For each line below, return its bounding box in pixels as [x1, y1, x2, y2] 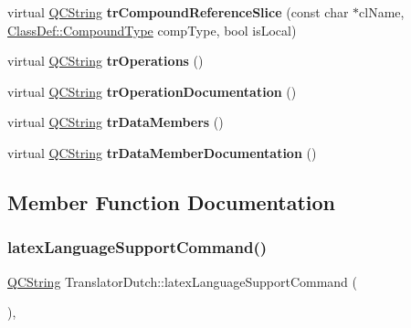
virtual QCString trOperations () [7, 51, 204, 70]
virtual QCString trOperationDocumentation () [7, 81, 297, 101]
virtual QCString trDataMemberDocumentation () [7, 143, 317, 162]
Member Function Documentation [7, 187, 336, 216]
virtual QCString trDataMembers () [7, 112, 224, 132]
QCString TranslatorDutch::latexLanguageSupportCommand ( [7, 271, 357, 291]
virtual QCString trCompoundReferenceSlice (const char [7, 3, 349, 21]
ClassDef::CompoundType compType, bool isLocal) [7, 20, 297, 39]
